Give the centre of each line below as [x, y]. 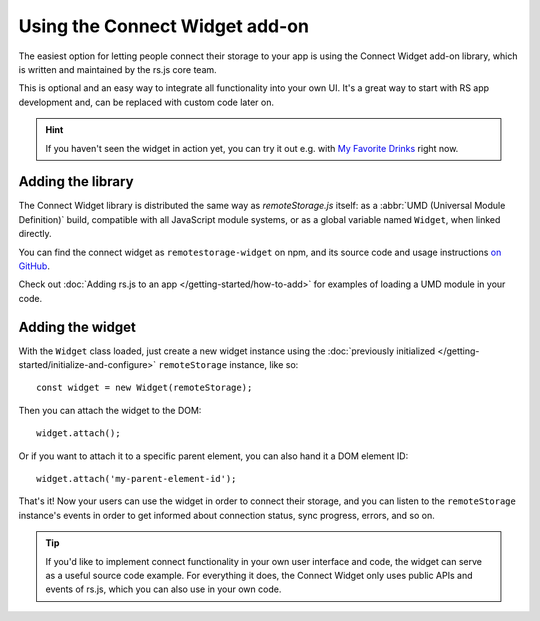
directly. [35, 234]
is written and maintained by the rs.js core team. [117, 69]
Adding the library [76, 181]
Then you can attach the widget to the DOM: [110, 410]
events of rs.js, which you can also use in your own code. [163, 589]
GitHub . [34, 266]
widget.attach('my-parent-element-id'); [136, 478]
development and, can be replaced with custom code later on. [146, 102]
